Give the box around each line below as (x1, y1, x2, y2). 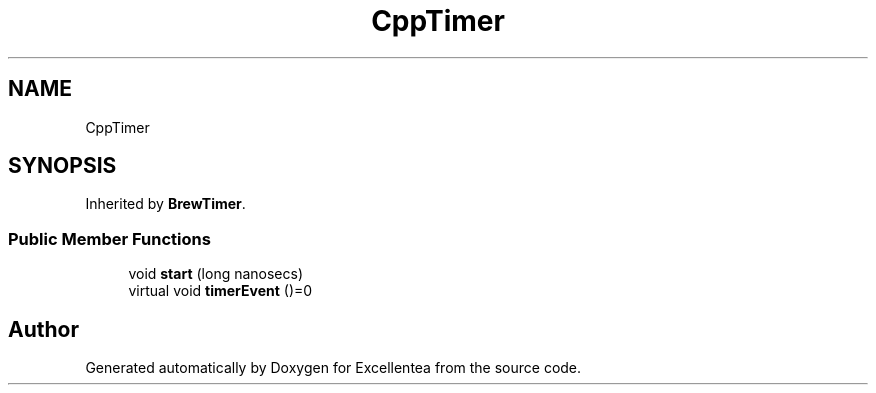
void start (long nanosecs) (128, 265, 304, 283)
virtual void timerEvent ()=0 (128, 282, 313, 300)
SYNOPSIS (8, 153, 117, 179)
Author (8, 316, 79, 342)
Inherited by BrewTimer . (85, 195, 246, 213)
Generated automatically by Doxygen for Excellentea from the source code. (85, 359, 582, 377)
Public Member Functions (8, 228, 211, 249)
